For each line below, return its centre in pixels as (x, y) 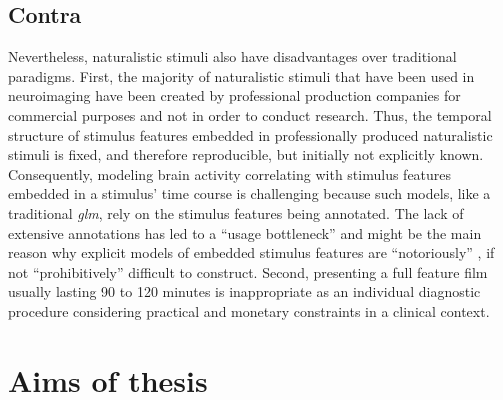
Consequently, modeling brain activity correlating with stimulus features (230, 173)
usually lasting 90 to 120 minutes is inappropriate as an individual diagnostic (244, 291)
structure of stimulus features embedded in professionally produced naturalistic (250, 134)
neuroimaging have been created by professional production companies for (234, 95)
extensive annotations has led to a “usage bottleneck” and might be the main (245, 232)
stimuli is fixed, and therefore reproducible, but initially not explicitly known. (246, 154)
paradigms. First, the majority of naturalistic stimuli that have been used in (241, 75)
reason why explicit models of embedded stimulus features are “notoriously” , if (251, 252)
